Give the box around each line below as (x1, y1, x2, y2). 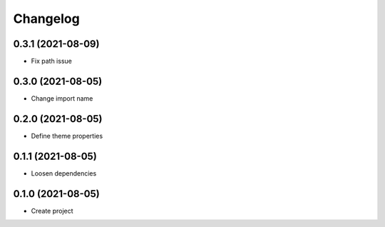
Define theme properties (31, 131, 103, 140)
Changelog (13, 11, 80, 26)
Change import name (31, 94, 93, 103)
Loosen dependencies (31, 168, 97, 178)
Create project (31, 206, 74, 215)
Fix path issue (31, 57, 73, 66)
